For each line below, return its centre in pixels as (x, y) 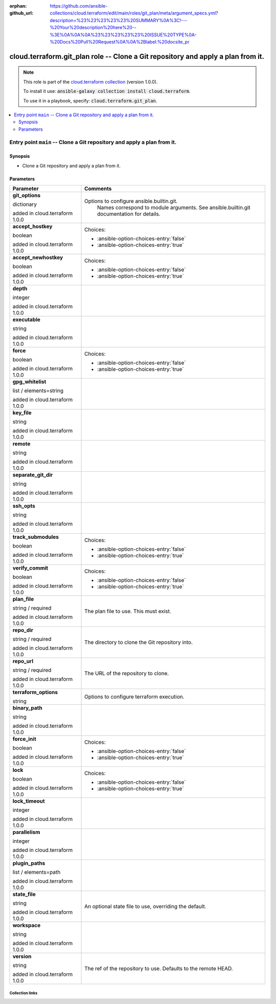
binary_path (28, 708)
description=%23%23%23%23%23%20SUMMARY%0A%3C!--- (119, 20)
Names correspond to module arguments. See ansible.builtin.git (174, 207)
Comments (98, 189)
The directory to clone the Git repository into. (139, 642)
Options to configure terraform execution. (134, 697)
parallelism (26, 832)
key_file (22, 413)
